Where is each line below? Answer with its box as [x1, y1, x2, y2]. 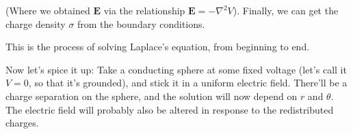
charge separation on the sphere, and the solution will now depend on [5, 88, 298, 103]
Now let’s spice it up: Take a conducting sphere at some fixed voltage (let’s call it [5, 62, 347, 76]
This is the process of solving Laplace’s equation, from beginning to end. [5, 39, 310, 54]
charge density [5, 16, 66, 31]
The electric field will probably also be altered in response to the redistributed [5, 102, 334, 116]
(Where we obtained [5, 3, 90, 17]
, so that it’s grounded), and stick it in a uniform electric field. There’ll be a [28, 76, 348, 90]
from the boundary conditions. [77, 16, 205, 31]
